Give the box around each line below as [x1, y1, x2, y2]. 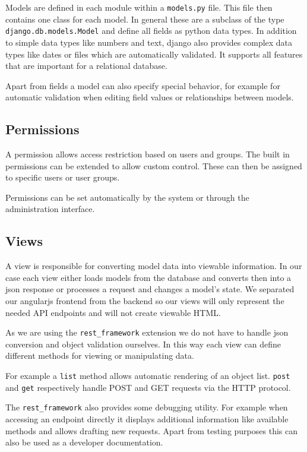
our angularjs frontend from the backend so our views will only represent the [5, 295, 284, 307]
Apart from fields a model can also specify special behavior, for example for [5, 79, 280, 91]
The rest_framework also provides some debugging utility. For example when [5, 401, 288, 413]
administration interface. [5, 203, 95, 215]
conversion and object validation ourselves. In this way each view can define [5, 337, 281, 350]
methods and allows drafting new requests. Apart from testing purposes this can [5, 424, 297, 437]
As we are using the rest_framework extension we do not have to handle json [5, 326, 289, 339]
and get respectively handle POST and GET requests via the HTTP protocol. [5, 381, 291, 393]
